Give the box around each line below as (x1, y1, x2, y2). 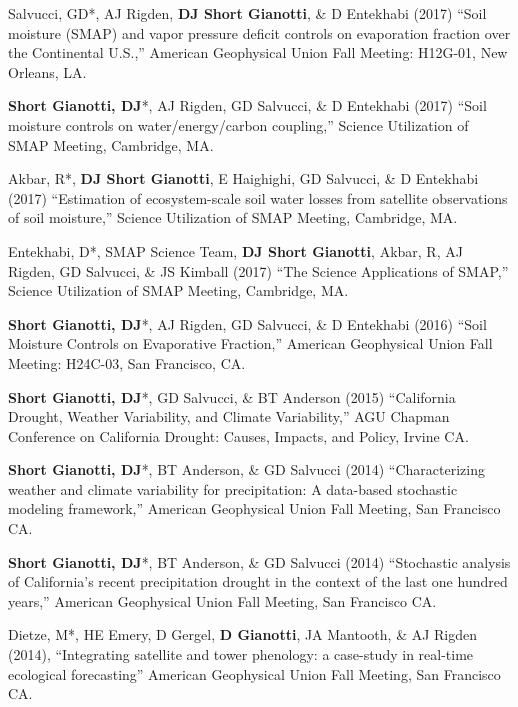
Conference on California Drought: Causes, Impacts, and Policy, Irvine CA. (8, 425, 469, 446)
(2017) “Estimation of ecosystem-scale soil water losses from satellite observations (8, 187, 508, 208)
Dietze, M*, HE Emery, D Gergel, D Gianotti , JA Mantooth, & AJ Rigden (8, 624, 478, 645)
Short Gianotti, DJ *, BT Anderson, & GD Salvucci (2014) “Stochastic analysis (8, 551, 511, 572)
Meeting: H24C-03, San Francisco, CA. (8, 352, 246, 373)
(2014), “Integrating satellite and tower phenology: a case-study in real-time (8, 644, 474, 665)
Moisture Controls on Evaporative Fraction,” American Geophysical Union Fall (8, 333, 493, 354)
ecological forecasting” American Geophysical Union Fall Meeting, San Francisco (8, 663, 501, 684)
